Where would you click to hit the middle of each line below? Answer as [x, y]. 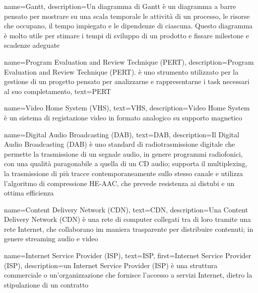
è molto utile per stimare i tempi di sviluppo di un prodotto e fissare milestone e [127, 35]
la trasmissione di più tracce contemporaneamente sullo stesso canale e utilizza [124, 173]
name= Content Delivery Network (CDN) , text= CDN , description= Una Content [126, 209]
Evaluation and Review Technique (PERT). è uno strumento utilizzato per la [121, 71]
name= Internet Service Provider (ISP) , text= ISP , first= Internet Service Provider [128, 255]
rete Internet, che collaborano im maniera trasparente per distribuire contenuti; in [129, 229]
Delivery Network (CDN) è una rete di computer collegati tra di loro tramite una [128, 219]
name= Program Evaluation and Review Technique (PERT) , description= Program [129, 61]
